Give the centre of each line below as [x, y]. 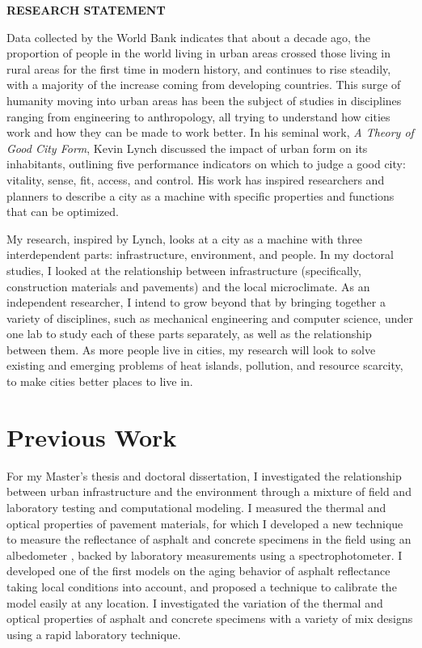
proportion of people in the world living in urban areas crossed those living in [199, 53]
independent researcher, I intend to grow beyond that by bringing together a [196, 302]
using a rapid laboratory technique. [94, 634]
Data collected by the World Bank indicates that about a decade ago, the [189, 37]
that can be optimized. [63, 212]
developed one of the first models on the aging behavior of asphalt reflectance [198, 571]
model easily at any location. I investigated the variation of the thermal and [195, 602]
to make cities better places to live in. [100, 381]
